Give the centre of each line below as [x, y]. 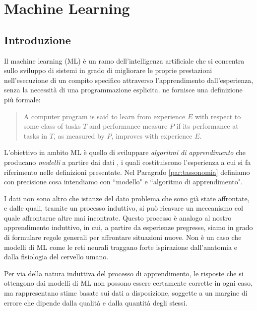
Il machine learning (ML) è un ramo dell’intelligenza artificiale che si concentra [124, 60]
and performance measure [128, 126]
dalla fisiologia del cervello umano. [56, 257]
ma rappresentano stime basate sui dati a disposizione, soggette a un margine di [126, 293]
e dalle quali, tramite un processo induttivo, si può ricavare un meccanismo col [124, 208]
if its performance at [207, 126]
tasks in [35, 135]
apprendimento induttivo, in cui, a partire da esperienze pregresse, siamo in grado [128, 227]
